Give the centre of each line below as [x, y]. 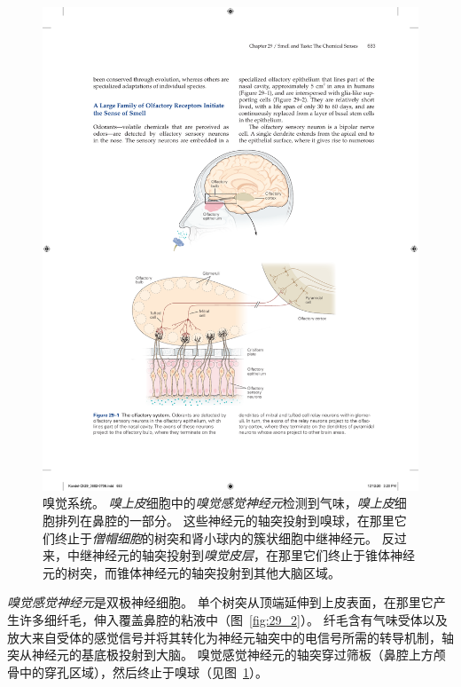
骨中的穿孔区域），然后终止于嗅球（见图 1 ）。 [137, 671]
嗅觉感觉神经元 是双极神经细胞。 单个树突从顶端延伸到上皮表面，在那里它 [220, 602]
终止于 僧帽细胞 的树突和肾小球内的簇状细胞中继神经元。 [216, 537]
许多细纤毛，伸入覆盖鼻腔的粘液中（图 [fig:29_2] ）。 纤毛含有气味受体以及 [233, 619]
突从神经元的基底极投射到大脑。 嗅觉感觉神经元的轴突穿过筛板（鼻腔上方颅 [227, 655]
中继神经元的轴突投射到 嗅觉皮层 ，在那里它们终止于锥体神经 [241, 555]
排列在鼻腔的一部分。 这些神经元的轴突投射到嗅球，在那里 [224, 520]
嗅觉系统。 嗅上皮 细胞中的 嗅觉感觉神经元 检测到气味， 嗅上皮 [219, 503]
